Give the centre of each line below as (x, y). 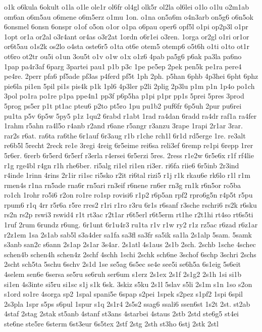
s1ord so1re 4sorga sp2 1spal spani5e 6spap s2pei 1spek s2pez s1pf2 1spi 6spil (123, 294)
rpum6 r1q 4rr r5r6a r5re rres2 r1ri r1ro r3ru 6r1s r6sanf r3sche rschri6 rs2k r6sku (130, 204)
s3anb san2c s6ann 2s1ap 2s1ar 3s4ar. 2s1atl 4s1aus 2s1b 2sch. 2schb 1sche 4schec (130, 244)
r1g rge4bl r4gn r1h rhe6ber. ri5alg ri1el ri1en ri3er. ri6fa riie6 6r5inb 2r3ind (122, 165)
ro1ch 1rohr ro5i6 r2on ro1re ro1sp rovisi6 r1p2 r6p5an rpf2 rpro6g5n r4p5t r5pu (128, 195)
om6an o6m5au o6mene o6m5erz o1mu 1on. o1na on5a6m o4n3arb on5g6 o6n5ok (129, 16)
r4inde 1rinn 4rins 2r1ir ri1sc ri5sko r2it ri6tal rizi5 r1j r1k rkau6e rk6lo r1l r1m (127, 175)
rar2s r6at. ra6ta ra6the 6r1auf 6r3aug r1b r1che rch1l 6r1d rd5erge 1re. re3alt (125, 135)
